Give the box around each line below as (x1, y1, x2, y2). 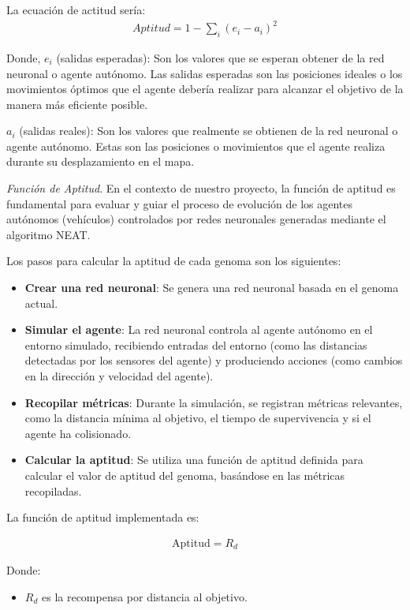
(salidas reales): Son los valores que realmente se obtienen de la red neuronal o (19, 122, 398, 139)
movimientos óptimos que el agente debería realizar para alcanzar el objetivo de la (6, 80, 404, 97)
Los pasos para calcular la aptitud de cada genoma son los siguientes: (6, 253, 341, 269)
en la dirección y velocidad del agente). (24, 368, 214, 384)
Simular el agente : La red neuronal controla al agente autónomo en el (24, 321, 373, 338)
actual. (24, 294, 58, 311)
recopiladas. (24, 482, 82, 499)
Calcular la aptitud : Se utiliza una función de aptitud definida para (24, 451, 363, 468)
